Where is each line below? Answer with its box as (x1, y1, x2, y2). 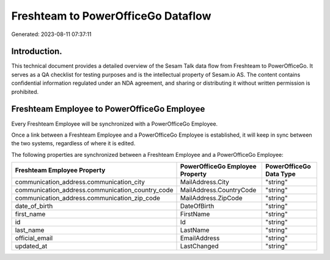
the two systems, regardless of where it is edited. (11, 140, 136, 147)
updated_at (15, 242, 48, 250)
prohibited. (11, 88, 39, 95)
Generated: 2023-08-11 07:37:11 (11, 31, 92, 38)
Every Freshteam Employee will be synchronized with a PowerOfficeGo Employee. (11, 120, 218, 128)
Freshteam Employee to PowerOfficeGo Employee (11, 104, 205, 114)
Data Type (265, 170, 296, 178)
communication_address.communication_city (15, 178, 145, 186)
